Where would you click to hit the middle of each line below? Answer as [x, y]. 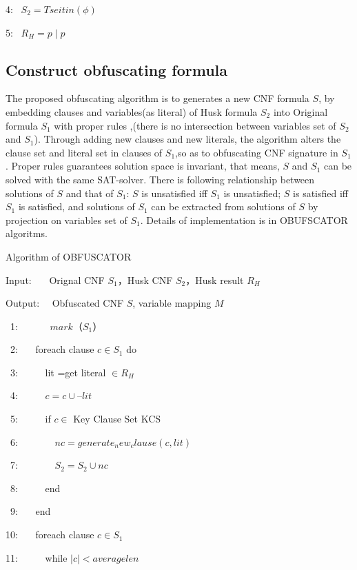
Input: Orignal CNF [55, 279]
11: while [37, 557]
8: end [35, 488]
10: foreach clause [50, 535]
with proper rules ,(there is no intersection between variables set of [195, 125]
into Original [300, 111]
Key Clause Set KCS [117, 419]
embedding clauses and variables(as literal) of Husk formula [132, 111]
